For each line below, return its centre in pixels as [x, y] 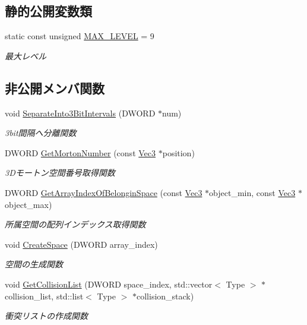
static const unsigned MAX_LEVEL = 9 [80, 36]
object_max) [29, 204]
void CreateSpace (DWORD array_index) [81, 244]
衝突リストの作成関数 [46, 316]
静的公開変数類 [48, 11]
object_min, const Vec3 [252, 192]
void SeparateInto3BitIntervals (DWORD [80, 113]
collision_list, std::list [44, 296]
